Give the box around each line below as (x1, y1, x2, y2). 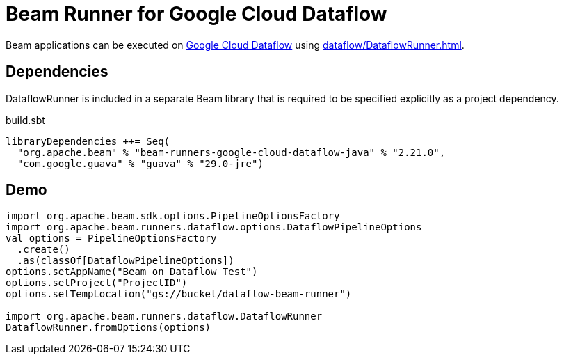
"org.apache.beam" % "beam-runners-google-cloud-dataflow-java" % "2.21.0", (17, 146, 446, 158)
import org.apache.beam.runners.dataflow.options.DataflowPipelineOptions (6, 221, 422, 233)
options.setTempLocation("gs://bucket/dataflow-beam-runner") (6, 288, 352, 300)
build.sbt (6, 114, 45, 126)
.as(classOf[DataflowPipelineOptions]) (17, 255, 234, 267)
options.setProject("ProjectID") (6, 277, 188, 289)
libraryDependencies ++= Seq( (6, 135, 170, 147)
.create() (17, 244, 70, 256)
